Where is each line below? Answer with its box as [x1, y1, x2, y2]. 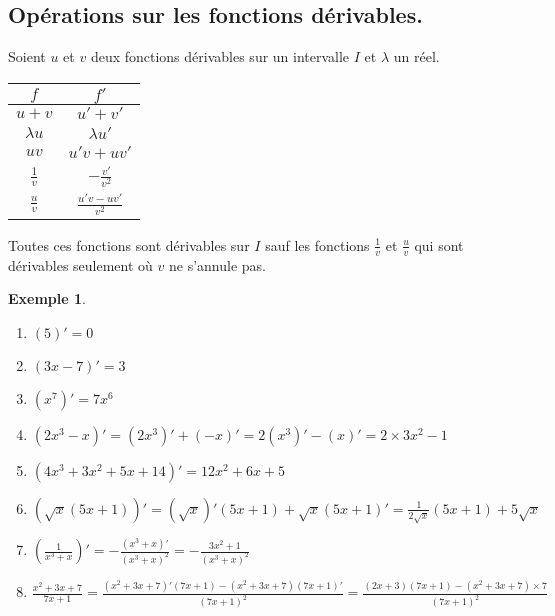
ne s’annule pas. [168, 254, 266, 275]
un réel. [393, 46, 440, 67]
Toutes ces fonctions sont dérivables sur [8, 234, 250, 255]
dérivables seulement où [8, 254, 153, 275]
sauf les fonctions [265, 234, 370, 255]
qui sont [414, 234, 464, 255]
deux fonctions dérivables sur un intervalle [90, 46, 350, 67]
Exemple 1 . [8, 288, 86, 309]
